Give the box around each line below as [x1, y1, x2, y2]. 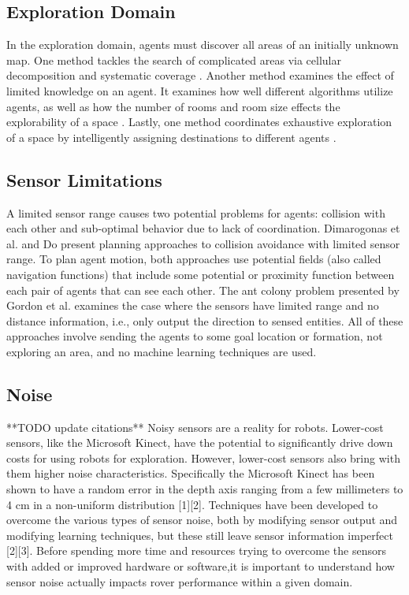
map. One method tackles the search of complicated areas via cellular [6, 51, 341, 68]
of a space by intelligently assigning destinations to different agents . [6, 128, 336, 145]
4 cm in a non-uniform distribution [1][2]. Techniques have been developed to [6, 496, 378, 512]
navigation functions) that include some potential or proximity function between [6, 266, 395, 282]
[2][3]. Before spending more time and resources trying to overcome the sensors [6, 542, 386, 559]
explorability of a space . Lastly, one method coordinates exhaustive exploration [6, 113, 392, 130]
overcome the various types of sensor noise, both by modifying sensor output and [6, 511, 398, 528]
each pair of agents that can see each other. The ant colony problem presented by [6, 281, 400, 298]
